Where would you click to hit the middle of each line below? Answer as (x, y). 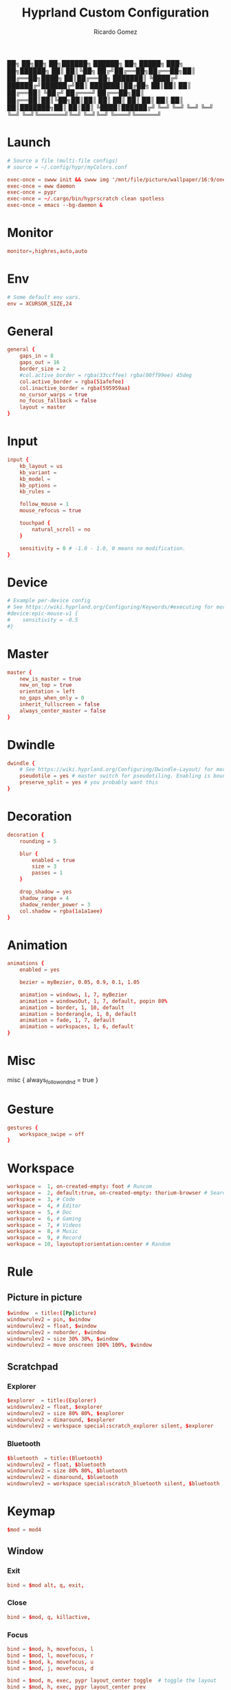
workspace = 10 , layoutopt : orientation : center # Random (89, 1244)
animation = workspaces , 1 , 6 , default (77, 1027)
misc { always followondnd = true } (53, 1081)
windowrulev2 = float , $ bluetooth (57, 1465)
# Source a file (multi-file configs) (63, 161)
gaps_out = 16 (40, 363)
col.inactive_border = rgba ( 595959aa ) (75, 388)
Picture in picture (45, 1297)
